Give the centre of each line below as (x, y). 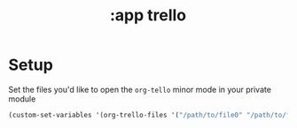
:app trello (148, 15)
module (22, 99)
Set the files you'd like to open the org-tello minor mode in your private (140, 89)
